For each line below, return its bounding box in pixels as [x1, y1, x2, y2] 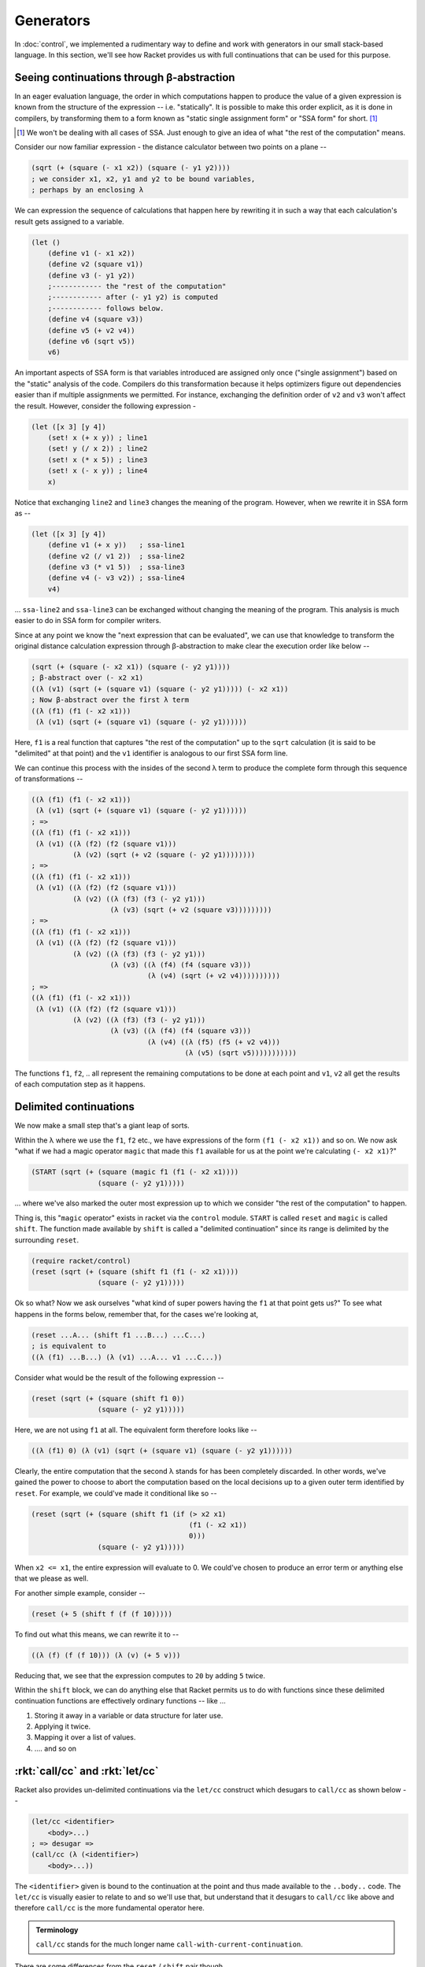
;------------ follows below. [47, 304, 164, 312]
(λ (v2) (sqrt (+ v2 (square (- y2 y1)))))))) [72, 851, 256, 859]
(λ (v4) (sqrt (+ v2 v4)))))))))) [146, 972, 281, 980]
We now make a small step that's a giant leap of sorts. [14, 1121, 190, 1131]
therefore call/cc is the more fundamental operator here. [14, 1903, 205, 1913]
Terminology [35, 1925, 79, 1935]
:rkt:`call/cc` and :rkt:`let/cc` [14, 1764, 159, 1777]
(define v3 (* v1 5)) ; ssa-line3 [47, 563, 185, 572]
